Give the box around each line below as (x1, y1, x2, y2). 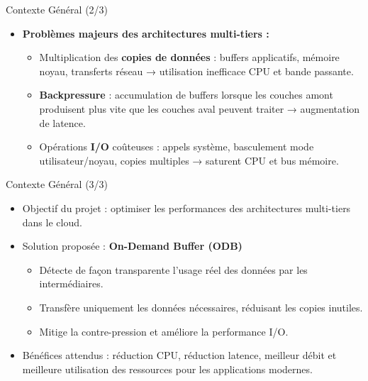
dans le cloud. (22, 214, 82, 229)
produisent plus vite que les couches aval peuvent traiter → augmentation (39, 101, 360, 116)
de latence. (39, 115, 86, 130)
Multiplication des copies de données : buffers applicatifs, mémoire (39, 50, 340, 65)
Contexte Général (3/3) (6, 177, 108, 192)
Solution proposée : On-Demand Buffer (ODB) (22, 238, 242, 253)
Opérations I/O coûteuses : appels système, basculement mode (39, 139, 314, 154)
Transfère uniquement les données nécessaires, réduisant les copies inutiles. (39, 299, 363, 314)
